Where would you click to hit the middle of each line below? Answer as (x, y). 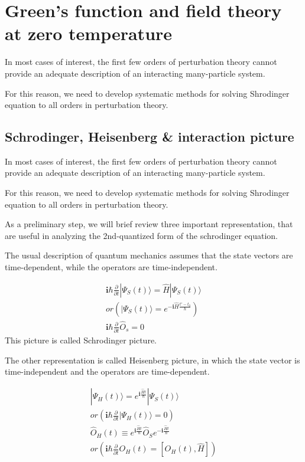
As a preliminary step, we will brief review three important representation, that (149, 224)
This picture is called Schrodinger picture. (81, 340)
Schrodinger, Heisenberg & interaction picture (150, 137)
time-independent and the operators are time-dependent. (107, 371)
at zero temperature (89, 33)
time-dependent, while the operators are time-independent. (111, 267)
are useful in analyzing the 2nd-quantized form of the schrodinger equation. (141, 235)
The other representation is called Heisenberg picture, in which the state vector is (152, 360)
